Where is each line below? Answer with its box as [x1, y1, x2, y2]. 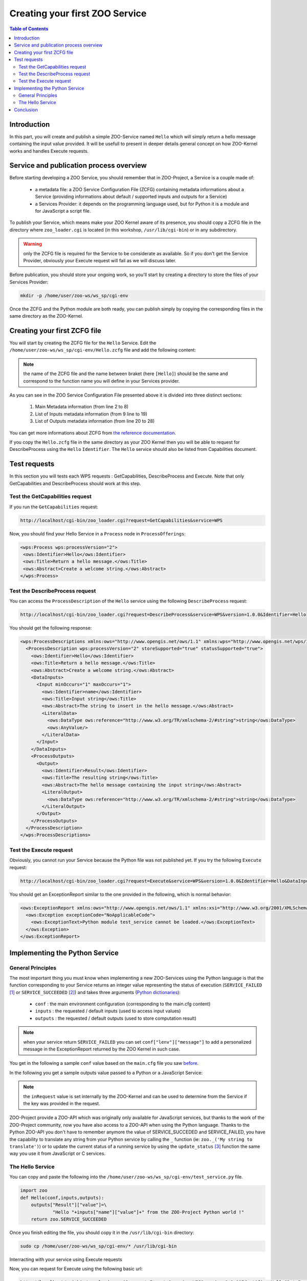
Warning [23, 241, 42, 247]
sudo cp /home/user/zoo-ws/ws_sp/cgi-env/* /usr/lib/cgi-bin [20, 1243, 177, 1249]
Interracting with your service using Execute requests [9, 1256, 122, 1263]
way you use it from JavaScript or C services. [9, 1150, 106, 1156]
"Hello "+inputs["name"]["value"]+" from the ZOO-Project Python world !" [52, 1209, 245, 1215]
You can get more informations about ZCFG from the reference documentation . [9, 429, 177, 436]
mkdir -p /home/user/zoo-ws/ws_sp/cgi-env [20, 293, 128, 298]
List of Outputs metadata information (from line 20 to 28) [35, 418, 155, 424]
